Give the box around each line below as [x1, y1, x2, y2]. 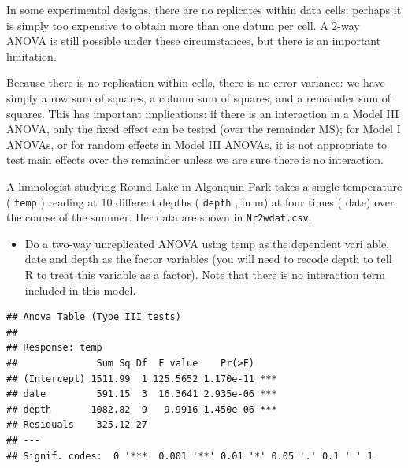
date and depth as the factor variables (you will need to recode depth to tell [24, 251, 392, 267]
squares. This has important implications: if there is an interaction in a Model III [6, 105, 399, 121]
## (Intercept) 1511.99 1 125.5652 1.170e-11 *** [6, 373, 277, 384]
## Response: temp [6, 342, 102, 354]
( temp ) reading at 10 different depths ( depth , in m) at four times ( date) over [6, 193, 395, 210]
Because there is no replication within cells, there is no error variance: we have [6, 74, 385, 91]
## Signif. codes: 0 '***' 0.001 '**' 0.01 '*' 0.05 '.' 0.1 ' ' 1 [6, 450, 373, 462]
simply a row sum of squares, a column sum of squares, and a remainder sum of [6, 89, 391, 106]
